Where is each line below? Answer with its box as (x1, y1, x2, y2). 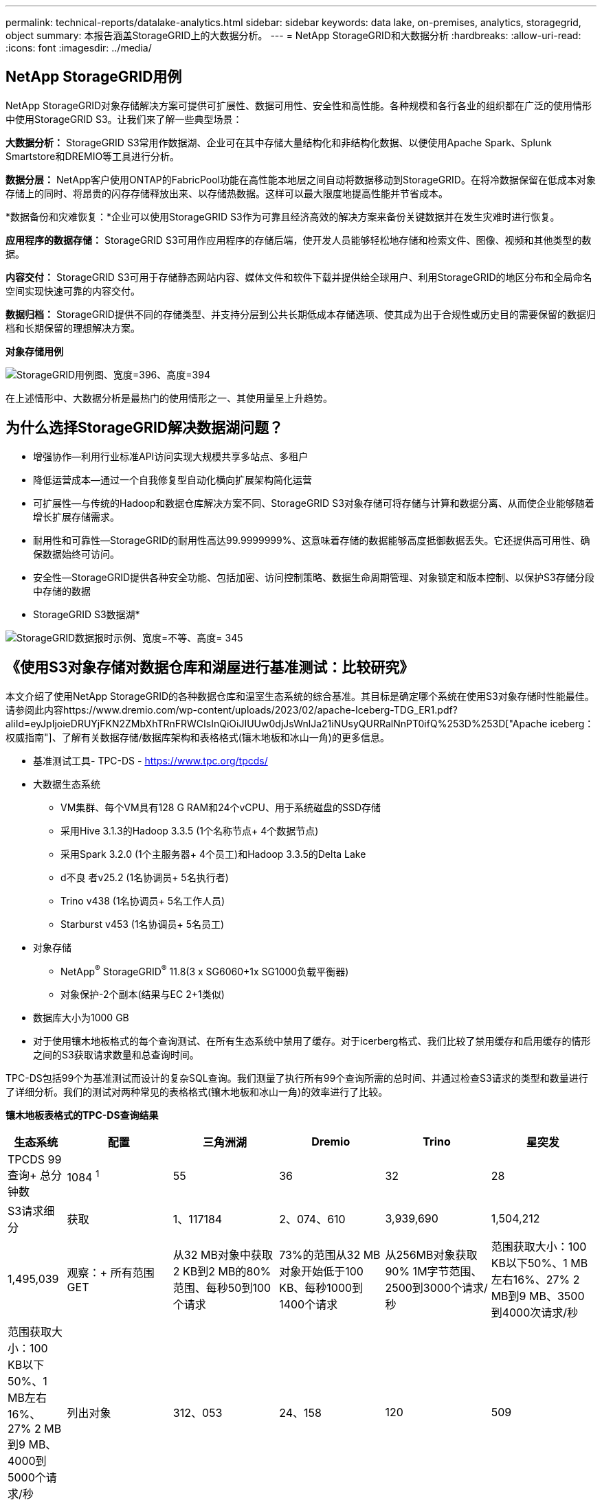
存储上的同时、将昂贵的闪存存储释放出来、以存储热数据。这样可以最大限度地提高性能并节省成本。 (5, 187, 448, 199)
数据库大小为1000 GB (33, 1012, 129, 1024)
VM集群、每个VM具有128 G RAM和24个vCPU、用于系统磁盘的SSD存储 (60, 801, 381, 813)
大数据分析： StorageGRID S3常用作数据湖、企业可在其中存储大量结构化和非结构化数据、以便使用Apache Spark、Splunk (5, 136, 553, 148)
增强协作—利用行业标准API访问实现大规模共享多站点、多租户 (33, 450, 309, 462)
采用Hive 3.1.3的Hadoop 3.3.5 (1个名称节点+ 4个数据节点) (60, 824, 319, 837)
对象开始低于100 (279, 1264, 364, 1279)
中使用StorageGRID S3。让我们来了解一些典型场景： (5, 113, 243, 125)
